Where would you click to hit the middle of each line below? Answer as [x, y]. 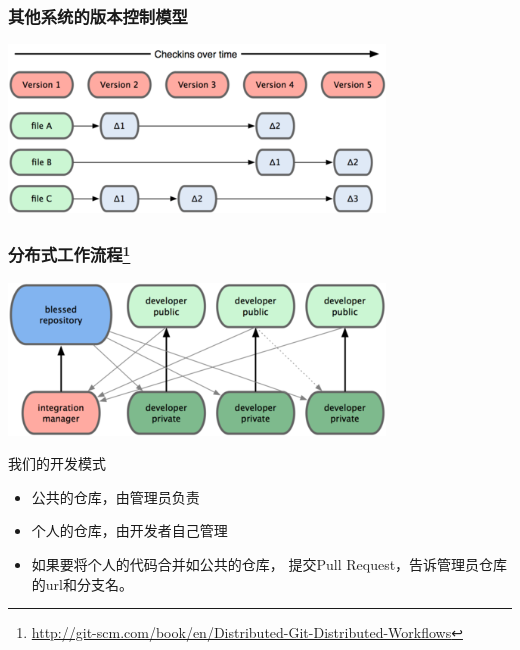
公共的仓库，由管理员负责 [115, 496]
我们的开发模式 [57, 463]
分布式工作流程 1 [69, 253]
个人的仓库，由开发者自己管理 [129, 530]
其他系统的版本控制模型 [98, 15]
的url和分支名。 [82, 583]
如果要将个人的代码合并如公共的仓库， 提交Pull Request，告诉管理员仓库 [269, 564]
